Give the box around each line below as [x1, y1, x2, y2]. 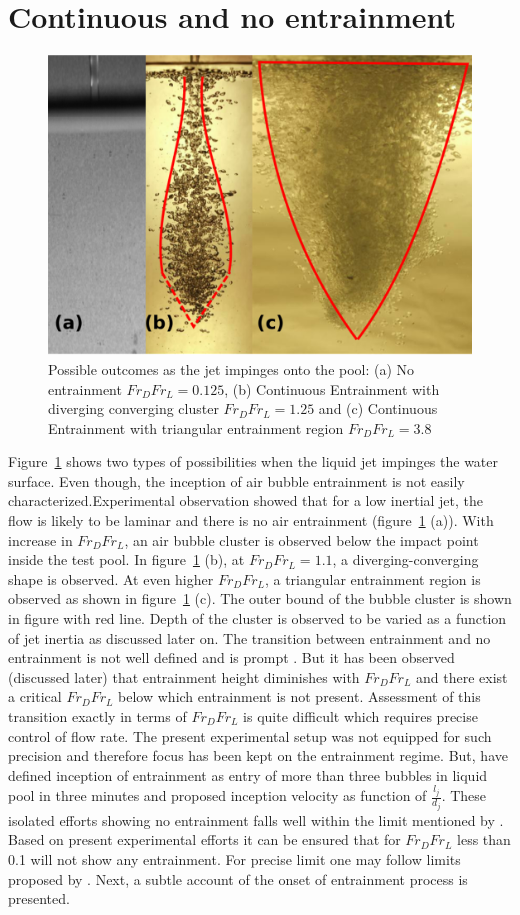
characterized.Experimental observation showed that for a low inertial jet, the [8, 490, 484, 511]
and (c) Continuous [318, 398, 438, 419]
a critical [8, 686, 62, 707]
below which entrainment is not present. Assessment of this [118, 686, 481, 707]
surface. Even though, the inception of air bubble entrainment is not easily [8, 470, 465, 491]
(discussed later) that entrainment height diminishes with [8, 666, 360, 687]
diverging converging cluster [48, 398, 219, 419]
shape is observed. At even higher [8, 568, 214, 589]
